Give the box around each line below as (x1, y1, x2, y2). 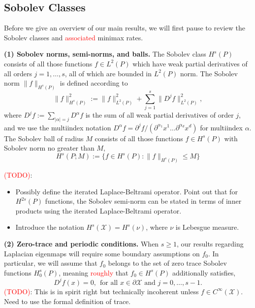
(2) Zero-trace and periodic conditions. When (4, 239, 159, 249)
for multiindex (200, 122, 243, 132)
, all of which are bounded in (64, 68, 152, 78)
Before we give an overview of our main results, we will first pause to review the (4, 23, 245, 33)
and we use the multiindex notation (4, 122, 111, 132)
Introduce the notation (15, 222, 84, 232)
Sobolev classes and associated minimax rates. (4, 32, 143, 42)
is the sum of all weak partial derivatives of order (85, 110, 234, 120)
